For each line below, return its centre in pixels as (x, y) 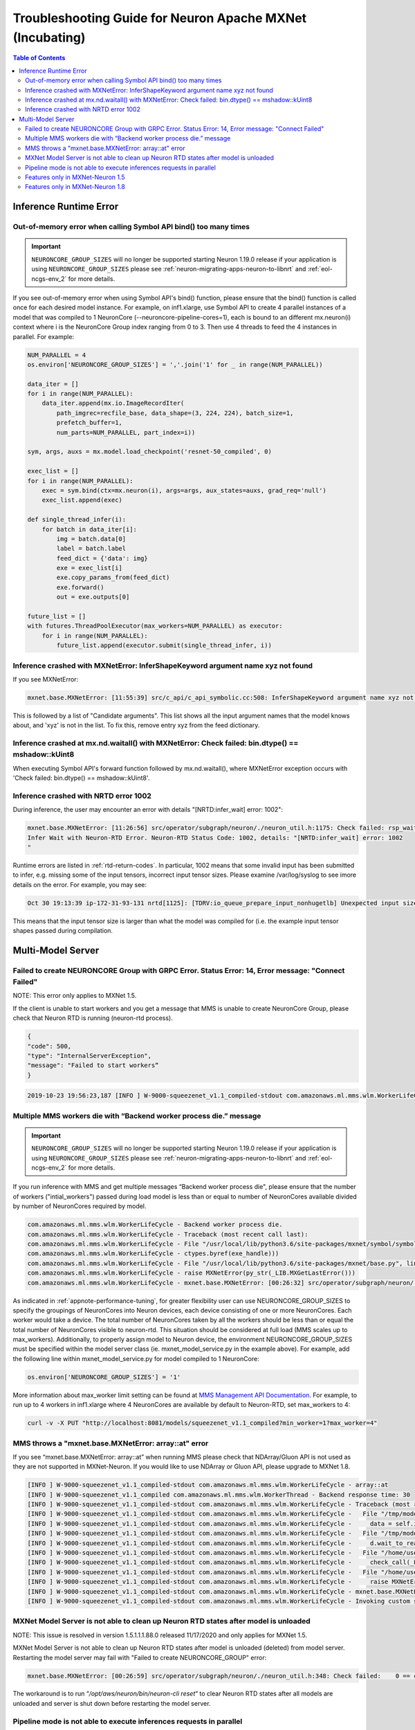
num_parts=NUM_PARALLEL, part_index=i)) (126, 432)
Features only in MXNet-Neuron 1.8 (75, 187)
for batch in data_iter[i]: (90, 529)
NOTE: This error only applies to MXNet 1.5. (75, 996)
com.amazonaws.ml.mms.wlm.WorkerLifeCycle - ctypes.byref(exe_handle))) (153, 1254)
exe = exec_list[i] (89, 568)
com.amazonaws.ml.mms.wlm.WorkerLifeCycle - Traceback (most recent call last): (168, 1234)
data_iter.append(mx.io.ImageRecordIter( (113, 403)
